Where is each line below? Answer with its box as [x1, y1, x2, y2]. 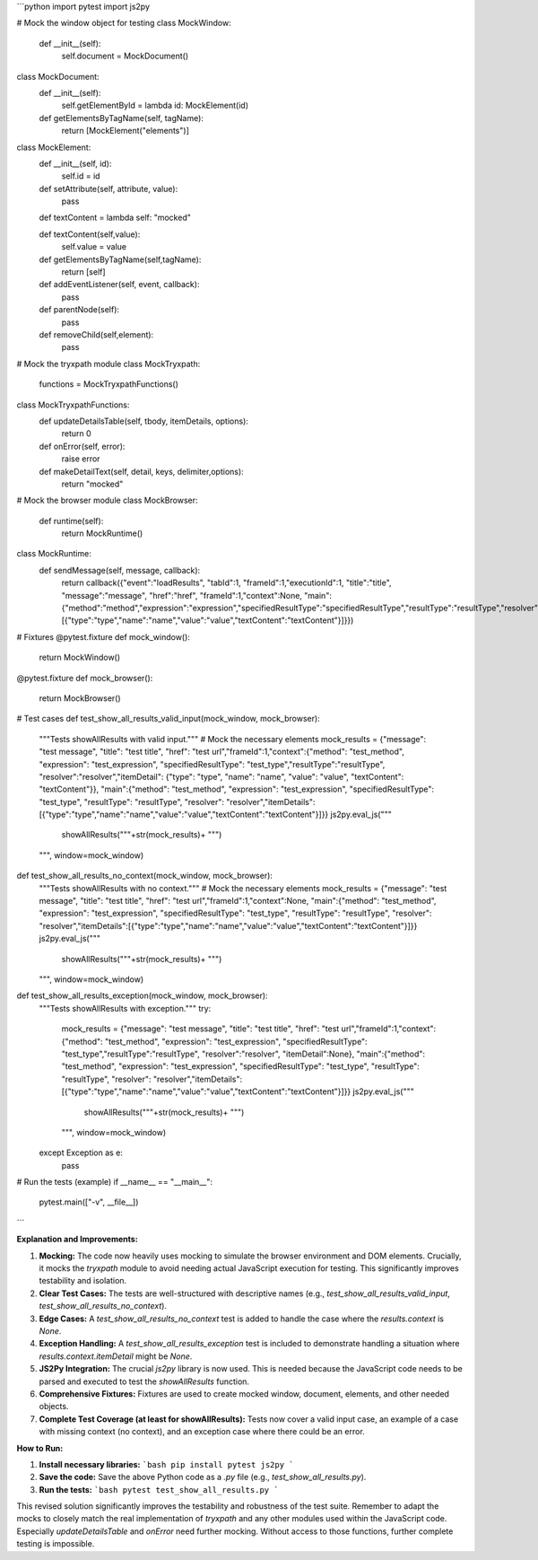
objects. [39, 1401, 69, 1412]
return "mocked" [61, 478, 124, 489]
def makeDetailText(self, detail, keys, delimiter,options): [39, 466, 244, 477]
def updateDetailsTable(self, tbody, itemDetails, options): [39, 416, 248, 426]
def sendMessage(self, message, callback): [39, 565, 201, 575]
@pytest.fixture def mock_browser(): [16, 672, 153, 683]
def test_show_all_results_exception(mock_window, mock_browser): [16, 990, 268, 1001]
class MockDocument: [16, 71, 100, 82]
